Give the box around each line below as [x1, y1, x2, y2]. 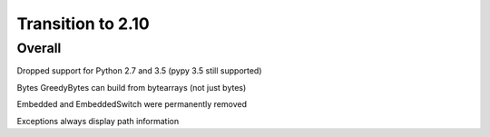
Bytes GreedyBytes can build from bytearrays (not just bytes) [16, 82, 247, 93]
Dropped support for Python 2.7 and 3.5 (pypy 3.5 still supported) [16, 65, 262, 76]
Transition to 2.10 [16, 14, 150, 34]
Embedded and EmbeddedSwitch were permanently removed [16, 99, 247, 110]
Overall [16, 40, 62, 56]
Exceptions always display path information [16, 115, 180, 126]
